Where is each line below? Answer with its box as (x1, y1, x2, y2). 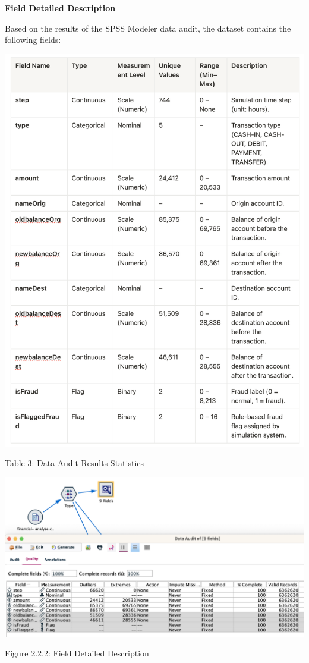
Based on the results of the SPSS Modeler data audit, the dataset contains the (5, 21, 291, 34)
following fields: (5, 33, 61, 46)
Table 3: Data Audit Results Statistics (5, 457, 144, 469)
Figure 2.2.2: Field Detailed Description (5, 647, 149, 659)
